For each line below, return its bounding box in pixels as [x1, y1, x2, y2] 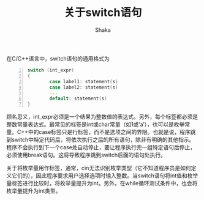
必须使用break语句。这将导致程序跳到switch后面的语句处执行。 [6, 151, 167, 159]
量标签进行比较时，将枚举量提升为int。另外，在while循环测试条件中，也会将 [6, 180, 198, 187]
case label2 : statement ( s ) [49, 84, 118, 91]
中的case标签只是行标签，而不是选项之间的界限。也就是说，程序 [28, 128, 191, 136]
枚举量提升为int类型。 [6, 187, 61, 194]
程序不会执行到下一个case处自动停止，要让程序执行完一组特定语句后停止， [6, 144, 196, 151]
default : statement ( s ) [49, 95, 107, 102]
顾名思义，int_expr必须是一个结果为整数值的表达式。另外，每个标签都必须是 [6, 113, 198, 120]
